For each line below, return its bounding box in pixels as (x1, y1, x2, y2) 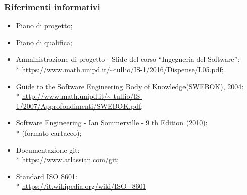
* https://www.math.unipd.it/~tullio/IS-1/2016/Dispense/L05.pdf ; (16, 64, 224, 74)
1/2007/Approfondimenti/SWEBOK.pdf (16, 100, 141, 111)
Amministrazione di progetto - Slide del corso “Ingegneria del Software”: (16, 54, 240, 64)
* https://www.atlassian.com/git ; (16, 154, 119, 165)
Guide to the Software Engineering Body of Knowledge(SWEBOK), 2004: (16, 81, 244, 91)
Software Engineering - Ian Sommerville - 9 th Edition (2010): (16, 117, 208, 128)
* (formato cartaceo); (16, 127, 82, 138)
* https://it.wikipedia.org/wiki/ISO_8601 (16, 181, 146, 191)
